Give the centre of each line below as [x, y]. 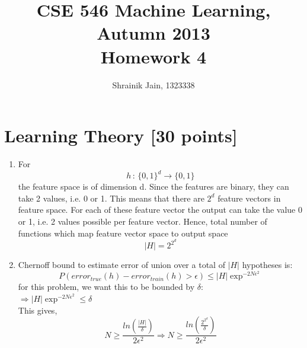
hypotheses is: [267, 265]
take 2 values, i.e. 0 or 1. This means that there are [111, 198]
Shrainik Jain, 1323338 [153, 84]
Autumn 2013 [153, 33]
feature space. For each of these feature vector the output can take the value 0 [160, 210]
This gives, [38, 310]
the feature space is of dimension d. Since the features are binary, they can [153, 186]
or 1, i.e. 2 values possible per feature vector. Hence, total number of [143, 221]
